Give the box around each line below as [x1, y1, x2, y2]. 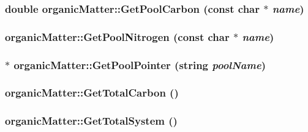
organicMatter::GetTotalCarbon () [5, 85, 179, 100]
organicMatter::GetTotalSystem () [5, 113, 178, 128]
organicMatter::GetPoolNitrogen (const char [5, 29, 230, 44]
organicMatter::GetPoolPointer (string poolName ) [13, 57, 266, 72]
